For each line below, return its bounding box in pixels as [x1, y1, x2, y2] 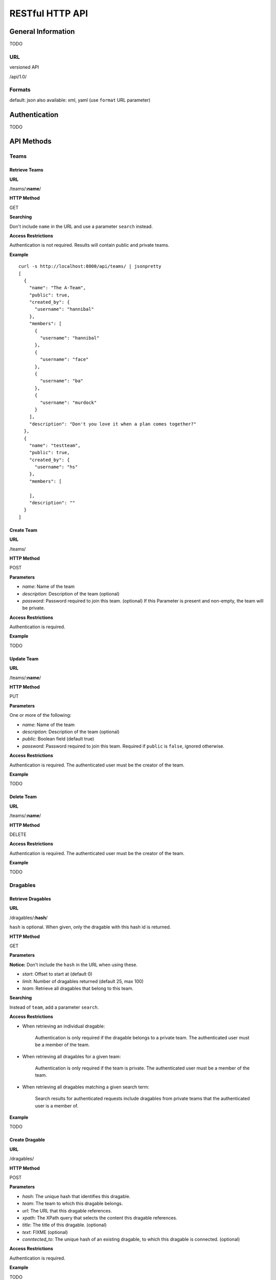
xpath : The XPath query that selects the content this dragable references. [22, 1214, 177, 1221]
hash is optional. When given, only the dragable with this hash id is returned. [9, 924, 171, 930]
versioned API [9, 64, 39, 70]
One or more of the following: [9, 712, 72, 718]
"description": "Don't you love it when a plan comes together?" [29, 421, 197, 427]
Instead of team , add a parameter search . [9, 1004, 99, 1010]
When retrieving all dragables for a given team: [22, 1053, 121, 1059]
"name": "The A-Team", [29, 285, 86, 291]
